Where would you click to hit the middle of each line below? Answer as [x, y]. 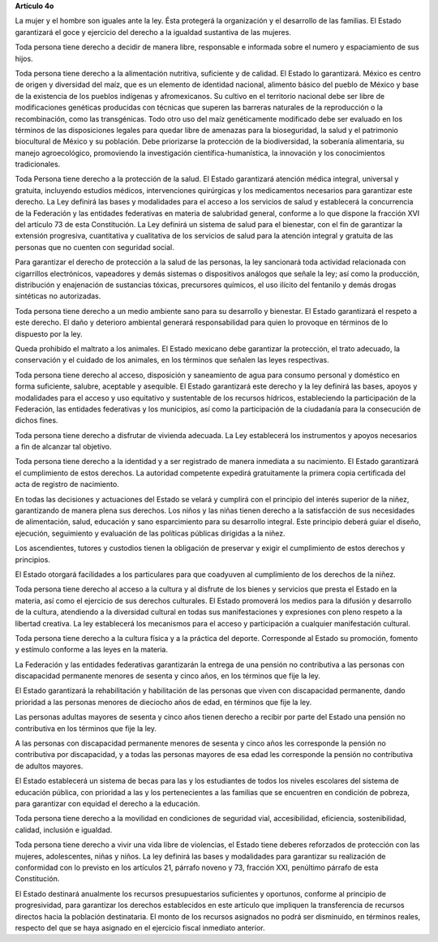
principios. [32, 559]
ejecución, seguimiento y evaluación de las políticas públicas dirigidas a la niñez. [150, 533]
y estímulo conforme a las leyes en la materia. [91, 650]
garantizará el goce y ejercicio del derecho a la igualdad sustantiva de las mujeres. [153, 32]
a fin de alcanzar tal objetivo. [63, 447]
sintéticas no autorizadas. [58, 296]
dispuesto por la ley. [49, 333]
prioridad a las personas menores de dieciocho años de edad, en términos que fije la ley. [163, 702]
